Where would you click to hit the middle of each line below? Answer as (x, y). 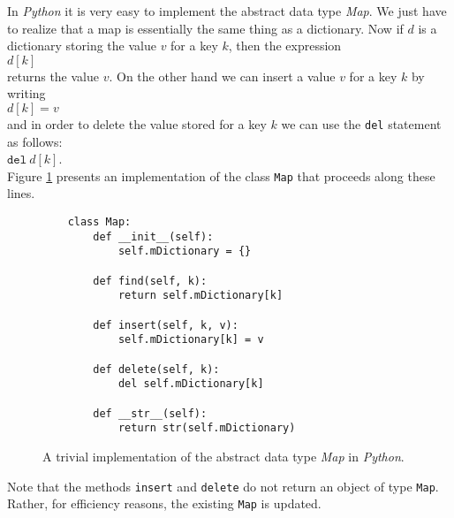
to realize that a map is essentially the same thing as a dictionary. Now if (205, 28)
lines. (21, 193)
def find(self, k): (150, 281)
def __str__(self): (150, 413)
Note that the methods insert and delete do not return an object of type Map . (223, 486)
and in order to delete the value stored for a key (137, 123)
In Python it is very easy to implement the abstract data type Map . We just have (227, 11)
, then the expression (285, 46)
